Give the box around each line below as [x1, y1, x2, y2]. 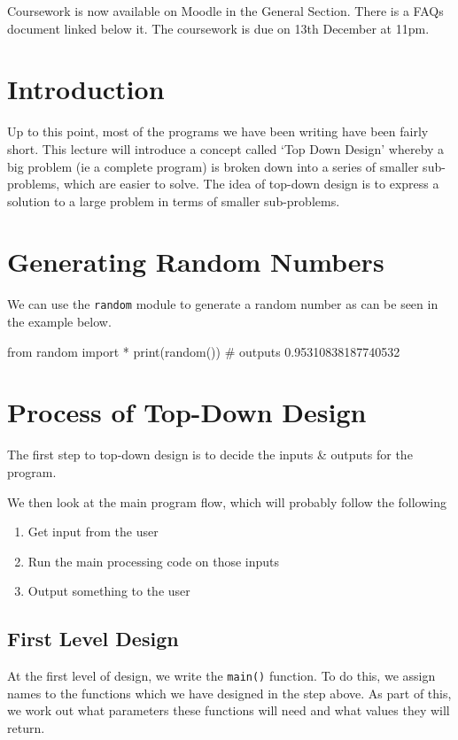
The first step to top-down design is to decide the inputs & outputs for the [7, 445, 413, 464]
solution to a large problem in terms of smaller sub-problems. [7, 191, 340, 210]
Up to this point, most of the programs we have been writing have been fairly [7, 122, 429, 141]
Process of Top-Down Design [7, 394, 367, 430]
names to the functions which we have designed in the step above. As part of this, [7, 683, 452, 702]
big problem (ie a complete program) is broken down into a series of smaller [7, 157, 419, 175]
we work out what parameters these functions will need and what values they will [7, 701, 450, 720]
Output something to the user [27, 582, 190, 600]
